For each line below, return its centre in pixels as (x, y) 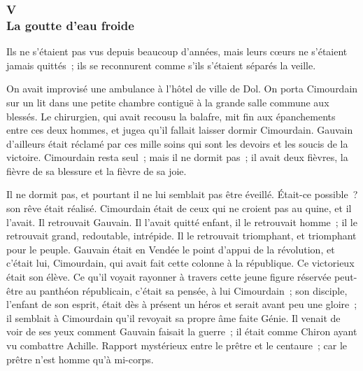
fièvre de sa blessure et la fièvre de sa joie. (97, 170)
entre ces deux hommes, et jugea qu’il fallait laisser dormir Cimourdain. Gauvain (180, 130)
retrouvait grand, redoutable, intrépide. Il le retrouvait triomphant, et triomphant (181, 236)
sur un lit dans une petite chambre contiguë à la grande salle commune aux (168, 102)
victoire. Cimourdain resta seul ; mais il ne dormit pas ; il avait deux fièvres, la (177, 157)
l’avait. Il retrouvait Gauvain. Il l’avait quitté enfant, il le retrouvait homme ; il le (182, 222)
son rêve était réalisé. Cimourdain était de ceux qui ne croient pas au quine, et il (179, 208)
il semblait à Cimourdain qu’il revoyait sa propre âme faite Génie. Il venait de (173, 317)
